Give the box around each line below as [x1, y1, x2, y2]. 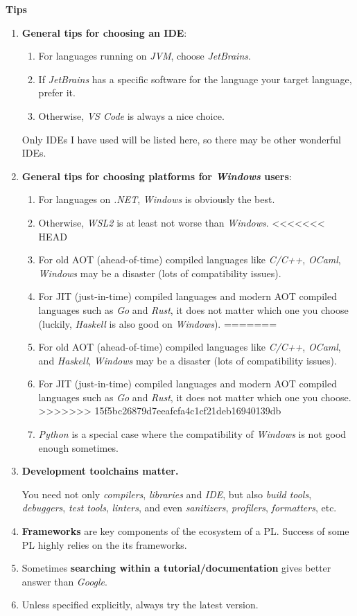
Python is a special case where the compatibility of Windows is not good [38, 427, 347, 441]
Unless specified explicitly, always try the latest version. [21, 597, 259, 612]
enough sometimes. [38, 440, 119, 455]
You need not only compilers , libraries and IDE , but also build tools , [21, 486, 312, 501]
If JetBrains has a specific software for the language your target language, [38, 71, 352, 86]
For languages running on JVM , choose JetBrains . [38, 49, 251, 63]
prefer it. [38, 85, 76, 100]
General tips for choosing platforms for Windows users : [21, 168, 292, 183]
